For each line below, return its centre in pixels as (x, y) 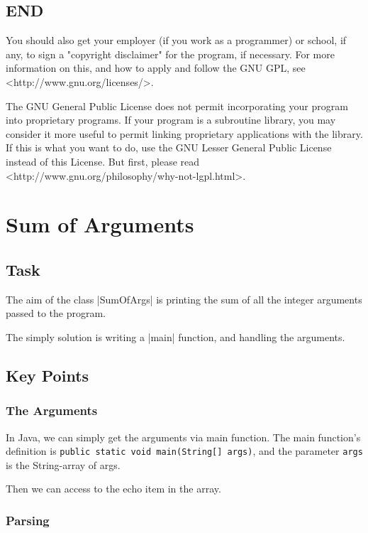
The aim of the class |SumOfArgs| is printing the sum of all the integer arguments (184, 299)
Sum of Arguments (100, 224)
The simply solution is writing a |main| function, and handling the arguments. (175, 337)
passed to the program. (56, 313)
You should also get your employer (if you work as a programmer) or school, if (176, 40)
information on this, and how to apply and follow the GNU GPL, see (156, 68)
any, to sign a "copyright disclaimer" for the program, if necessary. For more (170, 54)
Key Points (48, 375)
